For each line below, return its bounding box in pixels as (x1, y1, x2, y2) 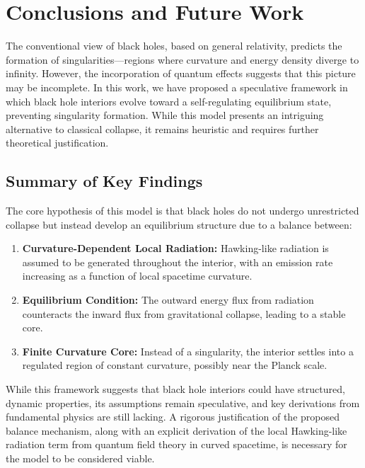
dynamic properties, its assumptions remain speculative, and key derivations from (6, 395, 360, 410)
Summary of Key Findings (6, 170, 203, 192)
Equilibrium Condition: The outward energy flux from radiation (22, 292, 314, 307)
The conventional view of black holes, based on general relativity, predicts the (6, 38, 342, 53)
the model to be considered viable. (6, 450, 155, 465)
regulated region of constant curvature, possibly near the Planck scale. (22, 358, 328, 372)
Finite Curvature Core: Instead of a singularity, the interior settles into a (22, 343, 354, 358)
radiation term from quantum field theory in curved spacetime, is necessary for (6, 437, 347, 452)
